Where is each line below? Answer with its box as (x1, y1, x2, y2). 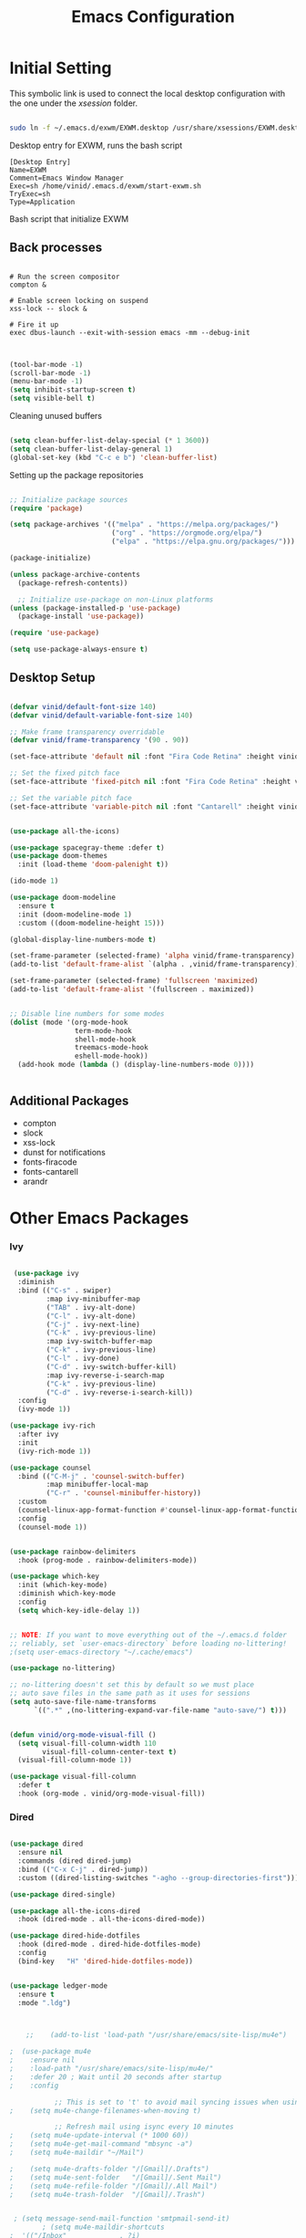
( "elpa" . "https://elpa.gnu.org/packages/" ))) (110, 537, 296, 547)
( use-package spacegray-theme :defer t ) (9, 842, 166, 852)
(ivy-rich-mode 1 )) (17, 1447, 92, 1456)
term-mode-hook (74, 1026, 132, 1035)
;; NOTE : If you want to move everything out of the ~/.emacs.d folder (9, 1630, 287, 1639)
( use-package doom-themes (9, 852, 107, 861)
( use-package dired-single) (9, 1889, 117, 1899)
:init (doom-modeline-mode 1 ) (17, 910, 132, 919)
